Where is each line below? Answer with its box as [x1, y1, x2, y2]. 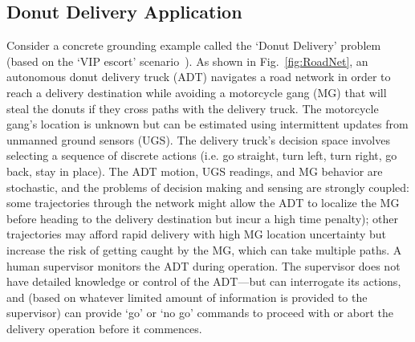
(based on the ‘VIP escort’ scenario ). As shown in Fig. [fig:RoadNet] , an [6, 52, 368, 69]
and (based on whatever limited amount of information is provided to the [6, 288, 368, 305]
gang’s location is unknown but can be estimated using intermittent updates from [6, 116, 409, 132]
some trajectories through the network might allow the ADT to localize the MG [6, 194, 400, 211]
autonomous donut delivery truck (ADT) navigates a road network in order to [6, 68, 391, 85]
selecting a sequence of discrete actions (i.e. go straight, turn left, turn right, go [6, 147, 397, 164]
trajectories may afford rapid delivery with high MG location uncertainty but [6, 226, 386, 242]
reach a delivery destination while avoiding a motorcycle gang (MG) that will [6, 83, 387, 100]
